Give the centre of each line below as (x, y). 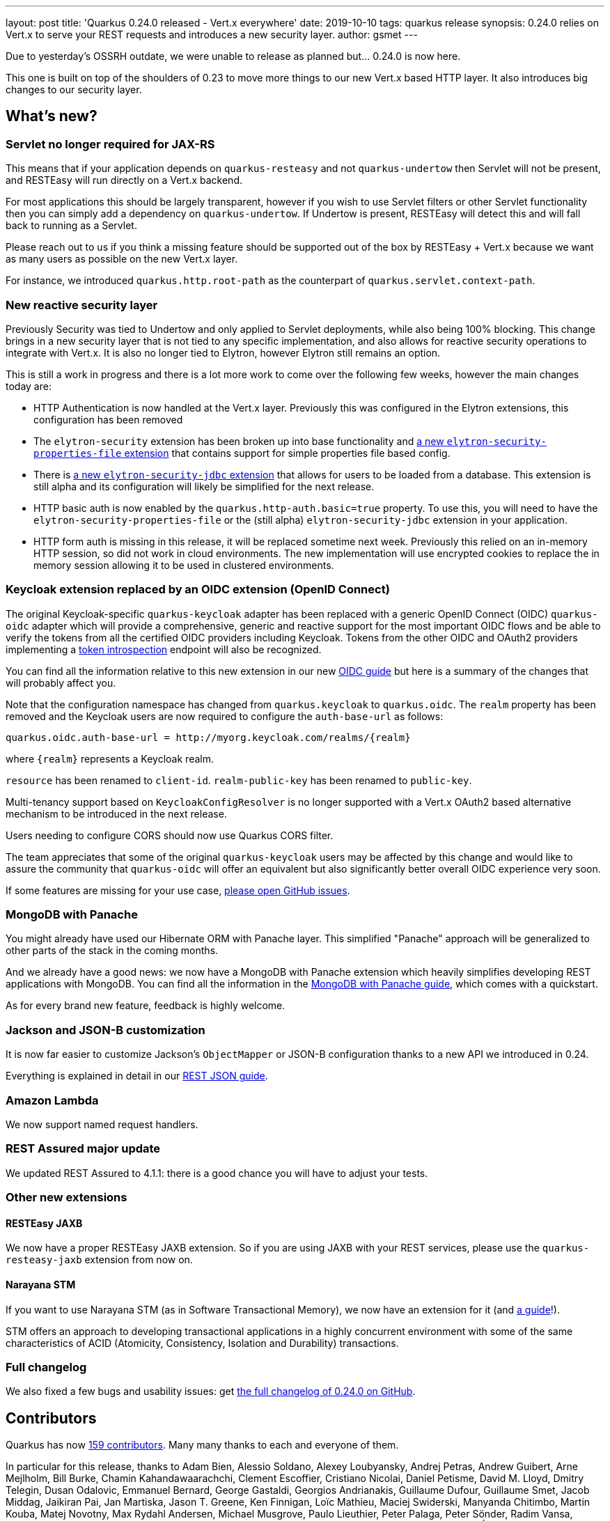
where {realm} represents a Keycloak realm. (110, 758)
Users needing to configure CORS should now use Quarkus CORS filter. (170, 835)
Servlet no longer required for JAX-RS (110, 144)
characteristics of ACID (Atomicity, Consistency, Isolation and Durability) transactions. (202, 1343)
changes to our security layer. (74, 89)
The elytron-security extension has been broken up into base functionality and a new (239, 441)
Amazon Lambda (52, 1100)
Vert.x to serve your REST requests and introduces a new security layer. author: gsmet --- (212, 34)
